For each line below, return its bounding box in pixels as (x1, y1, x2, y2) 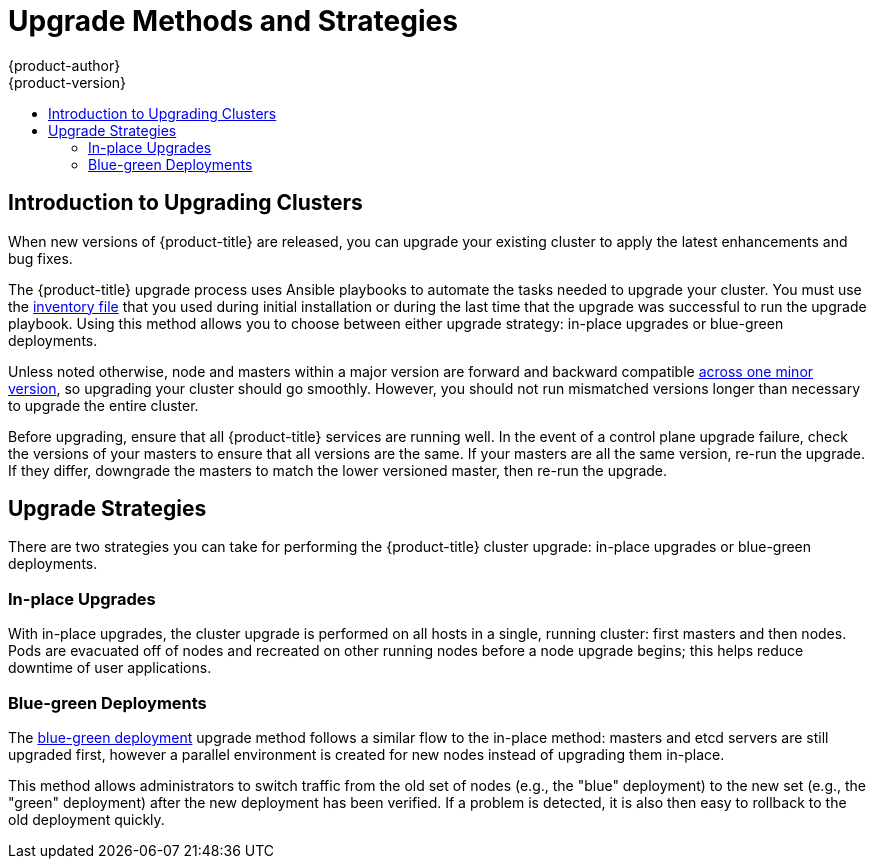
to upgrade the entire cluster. (8, 396, 199, 414)
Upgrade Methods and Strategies (8, 4, 458, 38)
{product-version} (8, 73, 127, 91)
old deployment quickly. (8, 810, 165, 828)
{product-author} (8, 56, 121, 74)
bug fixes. (8, 249, 73, 267)
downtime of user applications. (8, 659, 212, 677)
